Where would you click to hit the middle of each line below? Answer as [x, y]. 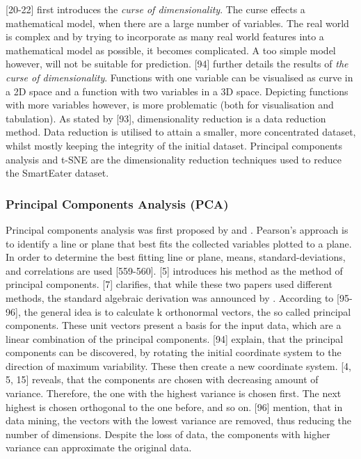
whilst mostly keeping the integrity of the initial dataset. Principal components [174, 145]
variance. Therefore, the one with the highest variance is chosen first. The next [174, 393]
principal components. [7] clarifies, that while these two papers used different [169, 284]
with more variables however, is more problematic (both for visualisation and [170, 105]
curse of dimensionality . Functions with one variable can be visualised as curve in [179, 77]
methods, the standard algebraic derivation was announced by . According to [170, 297]
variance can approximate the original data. [99, 448]
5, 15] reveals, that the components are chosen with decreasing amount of [162, 379]
